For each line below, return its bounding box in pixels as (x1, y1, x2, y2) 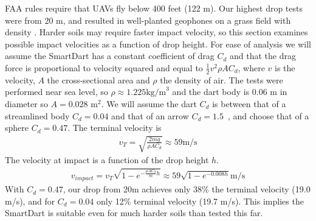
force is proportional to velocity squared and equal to (5, 61, 203, 74)
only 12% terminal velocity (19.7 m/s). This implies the (96, 194, 304, 207)
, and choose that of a (227, 109, 309, 122)
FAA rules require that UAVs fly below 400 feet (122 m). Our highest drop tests (5, 2, 303, 14)
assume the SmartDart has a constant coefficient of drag (5, 49, 215, 62)
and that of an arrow (111, 109, 189, 122)
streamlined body (5, 109, 70, 122)
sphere (5, 121, 29, 134)
